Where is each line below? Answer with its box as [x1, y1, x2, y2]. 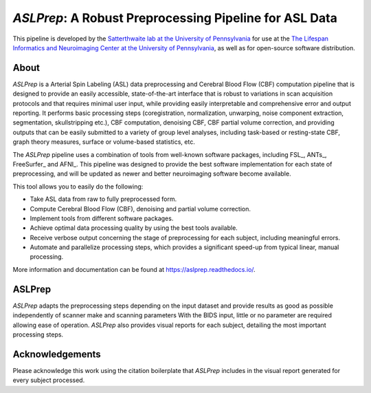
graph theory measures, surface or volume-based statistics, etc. [12, 138, 195, 146]
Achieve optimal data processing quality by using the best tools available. [30, 224, 238, 232]
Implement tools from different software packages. [30, 214, 174, 222]
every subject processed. [12, 376, 85, 385]
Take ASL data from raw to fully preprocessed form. [30, 195, 177, 203]
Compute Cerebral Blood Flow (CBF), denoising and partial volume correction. [30, 204, 251, 213]
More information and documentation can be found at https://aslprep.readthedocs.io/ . [12, 265, 256, 273]
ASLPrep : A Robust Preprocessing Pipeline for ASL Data [12, 10, 338, 25]
